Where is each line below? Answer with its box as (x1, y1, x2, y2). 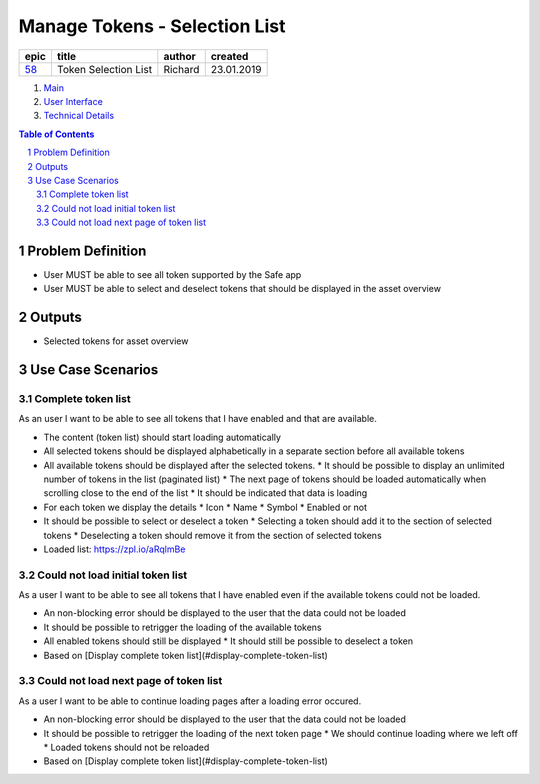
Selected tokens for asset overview (43, 335, 189, 347)
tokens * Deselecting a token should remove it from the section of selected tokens (43, 529, 382, 541)
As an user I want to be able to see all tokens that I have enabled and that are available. (18, 413, 377, 425)
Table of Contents (18, 128, 95, 140)
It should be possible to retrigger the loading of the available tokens (43, 621, 322, 633)
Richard (163, 62, 200, 76)
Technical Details (43, 110, 115, 122)
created (210, 49, 249, 63)
